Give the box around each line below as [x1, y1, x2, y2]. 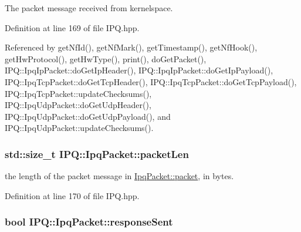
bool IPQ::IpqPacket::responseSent [5, 214, 173, 229]
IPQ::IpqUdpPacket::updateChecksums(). [5, 122, 154, 134]
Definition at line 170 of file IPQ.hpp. [5, 189, 140, 201]
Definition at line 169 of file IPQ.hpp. [5, 21, 140, 33]
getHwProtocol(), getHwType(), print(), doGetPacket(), [5, 52, 207, 65]
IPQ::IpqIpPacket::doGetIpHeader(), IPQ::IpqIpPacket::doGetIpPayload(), [5, 64, 273, 76]
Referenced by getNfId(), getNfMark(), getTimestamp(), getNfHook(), [5, 41, 258, 53]
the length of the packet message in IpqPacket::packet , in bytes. [5, 170, 234, 182]
